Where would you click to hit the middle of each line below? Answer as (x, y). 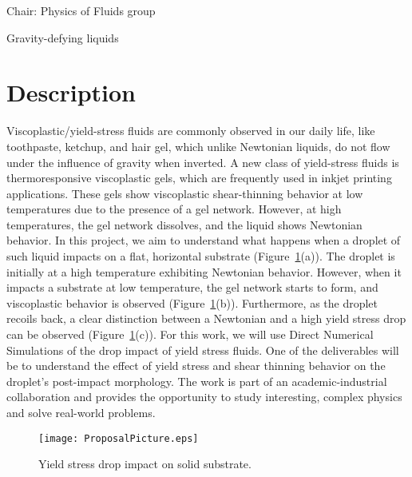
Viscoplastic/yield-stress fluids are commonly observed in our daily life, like (191, 131)
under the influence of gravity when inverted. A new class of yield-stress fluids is (203, 162)
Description (71, 92)
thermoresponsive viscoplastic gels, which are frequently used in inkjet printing (199, 178)
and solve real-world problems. (81, 412)
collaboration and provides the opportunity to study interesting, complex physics (204, 397)
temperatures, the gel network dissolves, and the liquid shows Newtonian (184, 224)
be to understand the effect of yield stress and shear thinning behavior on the (196, 366)
